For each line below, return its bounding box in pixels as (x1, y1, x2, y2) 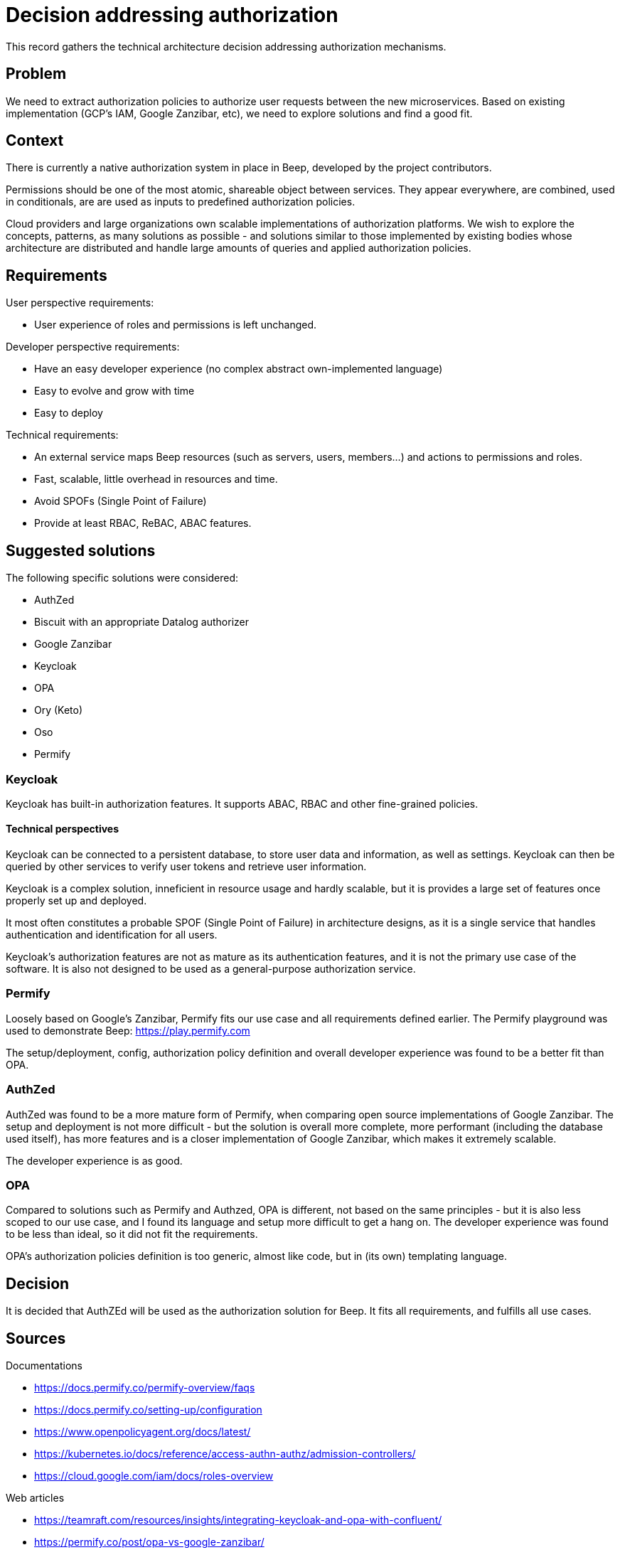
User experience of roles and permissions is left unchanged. (34, 319, 317, 331)
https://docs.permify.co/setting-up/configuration (34, 1404, 262, 1416)
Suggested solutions (6, 541, 156, 560)
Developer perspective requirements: (6, 341, 180, 353)
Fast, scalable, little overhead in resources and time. (34, 473, 278, 486)
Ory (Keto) (34, 704, 83, 717)
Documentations (6, 1359, 83, 1372)
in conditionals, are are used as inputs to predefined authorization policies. (6, 196, 356, 208)
